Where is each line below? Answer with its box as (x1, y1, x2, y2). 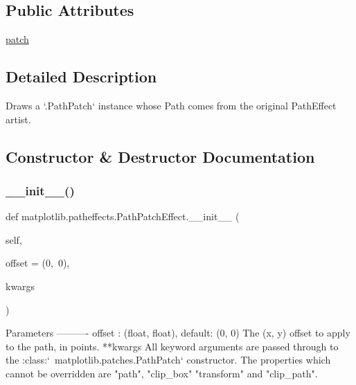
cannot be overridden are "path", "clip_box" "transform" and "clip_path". (6, 366, 318, 380)
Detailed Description (6, 66, 157, 87)
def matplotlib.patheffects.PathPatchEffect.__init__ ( (6, 209, 240, 224)
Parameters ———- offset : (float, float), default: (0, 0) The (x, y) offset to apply (6, 325, 350, 340)
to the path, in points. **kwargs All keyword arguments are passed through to (6, 339, 339, 353)
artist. (6, 111, 31, 126)
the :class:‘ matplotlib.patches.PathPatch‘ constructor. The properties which (6, 352, 331, 367)
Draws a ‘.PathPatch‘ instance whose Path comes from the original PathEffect (6, 98, 337, 112)
